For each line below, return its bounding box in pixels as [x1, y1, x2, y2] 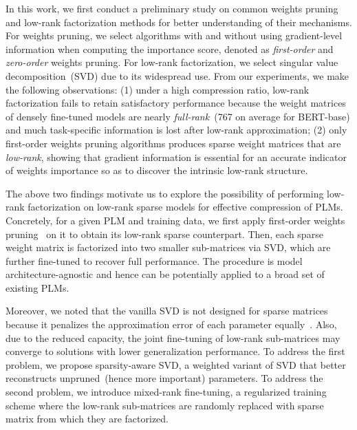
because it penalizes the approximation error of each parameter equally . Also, [6, 317, 337, 332]
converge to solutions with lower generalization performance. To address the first [6, 344, 345, 358]
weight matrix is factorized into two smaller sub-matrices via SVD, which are [6, 240, 331, 255]
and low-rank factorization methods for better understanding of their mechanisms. [6, 14, 352, 29]
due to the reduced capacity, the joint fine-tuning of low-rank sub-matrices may [6, 330, 340, 345]
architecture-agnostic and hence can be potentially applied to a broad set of [6, 267, 325, 281]
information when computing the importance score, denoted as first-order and [6, 41, 334, 56]
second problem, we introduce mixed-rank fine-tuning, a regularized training [6, 385, 327, 399]
